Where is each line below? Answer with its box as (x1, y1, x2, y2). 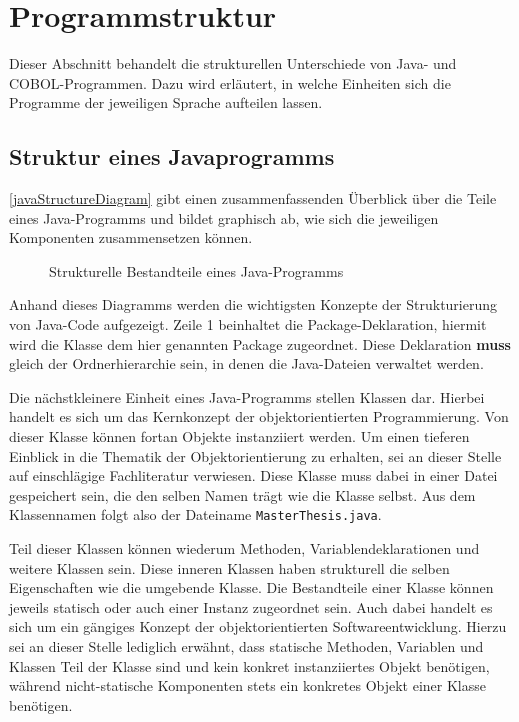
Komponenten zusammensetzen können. (9, 227, 253, 248)
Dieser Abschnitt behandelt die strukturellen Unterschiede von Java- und (9, 53, 457, 74)
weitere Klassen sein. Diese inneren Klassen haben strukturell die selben (9, 557, 450, 578)
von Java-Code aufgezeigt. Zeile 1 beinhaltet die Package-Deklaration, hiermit (9, 314, 487, 335)
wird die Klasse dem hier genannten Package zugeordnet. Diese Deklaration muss (9, 333, 511, 354)
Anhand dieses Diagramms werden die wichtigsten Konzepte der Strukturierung (9, 294, 498, 315)
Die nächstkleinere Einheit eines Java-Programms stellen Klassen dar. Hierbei (9, 386, 485, 407)
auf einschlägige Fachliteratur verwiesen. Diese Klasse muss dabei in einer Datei (9, 465, 498, 486)
